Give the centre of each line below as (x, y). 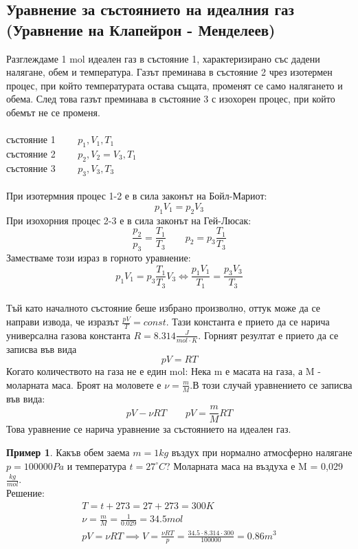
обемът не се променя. (53, 112)
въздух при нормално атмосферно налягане (262, 452)
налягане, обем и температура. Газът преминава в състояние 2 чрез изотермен (169, 72)
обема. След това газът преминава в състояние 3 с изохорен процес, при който (171, 99)
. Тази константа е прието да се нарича (248, 322)
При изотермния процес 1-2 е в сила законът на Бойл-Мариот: (137, 196)
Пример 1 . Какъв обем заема (68, 452)
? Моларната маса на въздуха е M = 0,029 (254, 465)
